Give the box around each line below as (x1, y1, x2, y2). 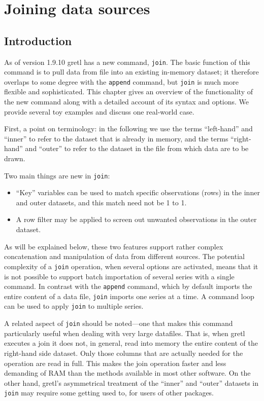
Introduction (4, 32, 72, 48)
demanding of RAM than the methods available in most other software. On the (4, 368, 251, 378)
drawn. (4, 153, 25, 164)
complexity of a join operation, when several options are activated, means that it (4, 261, 258, 271)
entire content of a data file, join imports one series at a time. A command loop (4, 290, 254, 301)
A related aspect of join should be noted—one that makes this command (4, 318, 233, 329)
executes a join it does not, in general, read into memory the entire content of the (4, 338, 258, 348)
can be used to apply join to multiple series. (4, 301, 144, 311)
